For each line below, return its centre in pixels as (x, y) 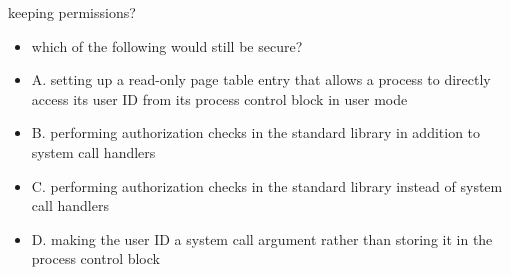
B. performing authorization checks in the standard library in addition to (256, 132)
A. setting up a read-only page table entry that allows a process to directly (261, 79)
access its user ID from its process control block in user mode (219, 98)
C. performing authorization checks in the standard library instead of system (267, 185)
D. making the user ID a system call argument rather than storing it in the (262, 238)
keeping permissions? (72, 12)
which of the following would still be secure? (167, 45)
